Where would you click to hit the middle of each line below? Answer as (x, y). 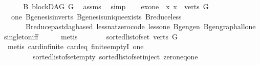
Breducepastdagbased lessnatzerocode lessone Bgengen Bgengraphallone (140, 26)
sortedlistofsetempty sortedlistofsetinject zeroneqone (115, 56)
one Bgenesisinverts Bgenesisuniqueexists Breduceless (96, 16)
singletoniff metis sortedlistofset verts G (91, 36)
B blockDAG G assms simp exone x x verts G (116, 6)
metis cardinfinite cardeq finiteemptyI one (75, 46)
